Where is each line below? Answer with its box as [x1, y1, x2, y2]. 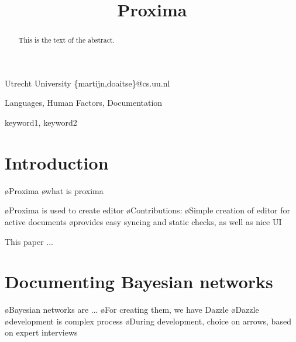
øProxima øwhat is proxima [5, 184, 104, 196]
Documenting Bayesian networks [5, 270, 273, 293]
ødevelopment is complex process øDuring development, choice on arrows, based [5, 315, 291, 327]
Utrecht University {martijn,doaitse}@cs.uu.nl [5, 77, 170, 89]
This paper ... [5, 235, 53, 247]
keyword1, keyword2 [5, 116, 77, 129]
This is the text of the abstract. [18, 35, 115, 45]
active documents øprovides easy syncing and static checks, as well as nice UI [5, 215, 282, 227]
